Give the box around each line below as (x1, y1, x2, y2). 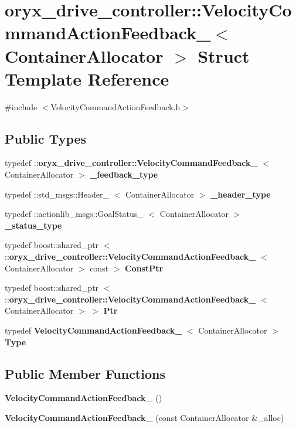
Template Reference (5, 66, 169, 90)
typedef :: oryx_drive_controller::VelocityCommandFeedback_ (5, 157, 258, 169)
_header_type (210, 188, 271, 200)
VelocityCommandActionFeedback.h (50, 100, 181, 113)
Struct (198, 43, 250, 67)
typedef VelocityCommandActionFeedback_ (5, 324, 182, 337)
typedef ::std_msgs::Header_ (5, 188, 109, 200)
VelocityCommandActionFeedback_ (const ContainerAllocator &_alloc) (5, 412, 284, 423)
